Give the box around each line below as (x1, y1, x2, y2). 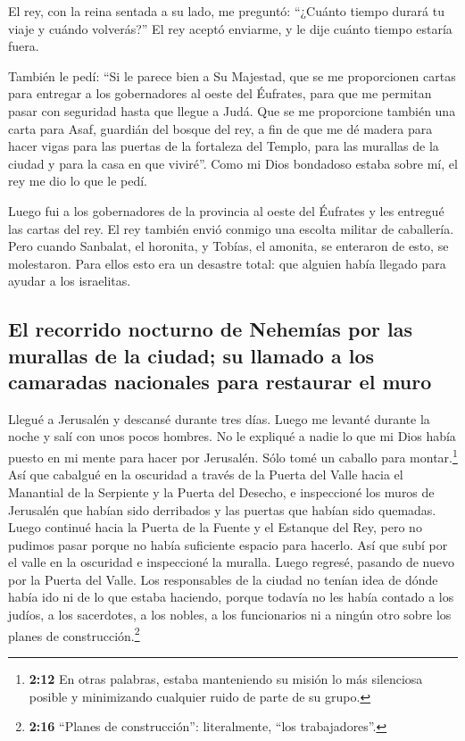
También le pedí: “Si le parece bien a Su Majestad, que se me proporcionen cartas (8, 66, 456, 85)
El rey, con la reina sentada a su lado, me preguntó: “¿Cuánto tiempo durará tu (8, 2, 445, 20)
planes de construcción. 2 (8, 623, 140, 645)
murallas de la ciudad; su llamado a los (8, 341, 375, 369)
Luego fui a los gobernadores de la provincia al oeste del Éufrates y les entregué (8, 201, 444, 220)
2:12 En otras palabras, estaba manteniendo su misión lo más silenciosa (29, 669, 423, 687)
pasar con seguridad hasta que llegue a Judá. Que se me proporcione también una (8, 101, 456, 120)
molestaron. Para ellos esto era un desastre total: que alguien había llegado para (8, 254, 446, 272)
